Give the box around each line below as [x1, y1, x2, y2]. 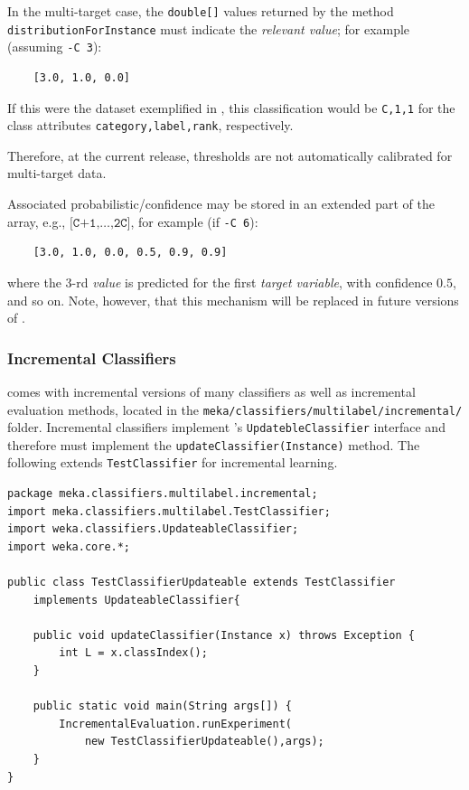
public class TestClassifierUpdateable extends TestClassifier [7, 576, 396, 589]
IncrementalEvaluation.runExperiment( [59, 717, 292, 730]
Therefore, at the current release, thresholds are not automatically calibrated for [7, 146, 453, 165]
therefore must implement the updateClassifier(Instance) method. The [7, 435, 420, 454]
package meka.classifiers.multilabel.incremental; [7, 487, 318, 501]
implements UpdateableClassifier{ [33, 593, 240, 607]
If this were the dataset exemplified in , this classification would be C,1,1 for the [7, 98, 455, 117]
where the [7, 272, 61, 291]
